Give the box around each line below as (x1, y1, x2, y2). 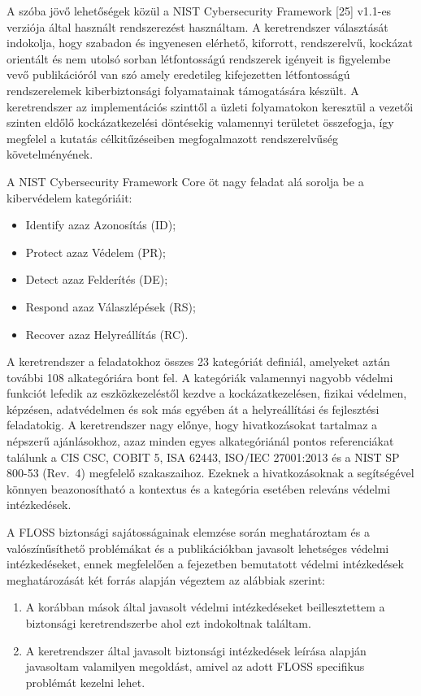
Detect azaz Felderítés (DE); (25, 271, 168, 288)
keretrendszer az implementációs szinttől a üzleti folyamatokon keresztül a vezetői (7, 98, 414, 115)
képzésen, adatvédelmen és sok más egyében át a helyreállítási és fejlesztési (7, 400, 380, 417)
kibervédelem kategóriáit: (7, 189, 132, 206)
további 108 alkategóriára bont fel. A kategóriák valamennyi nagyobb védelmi (7, 368, 393, 385)
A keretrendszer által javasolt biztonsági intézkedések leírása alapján (25, 642, 367, 659)
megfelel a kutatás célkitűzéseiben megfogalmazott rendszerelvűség (7, 129, 338, 146)
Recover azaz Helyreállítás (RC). (25, 325, 189, 342)
